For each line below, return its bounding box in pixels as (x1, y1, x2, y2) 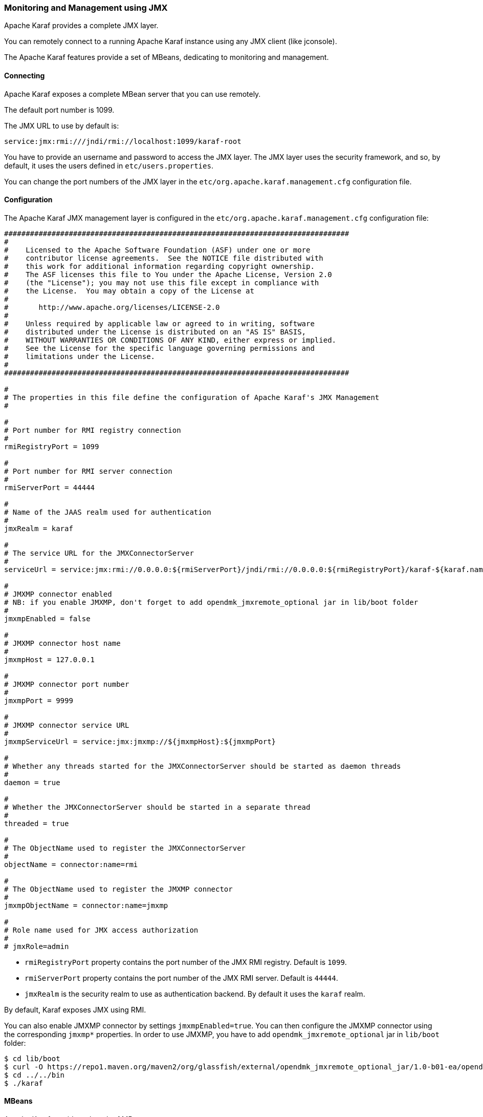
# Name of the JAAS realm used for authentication (4, 508, 211, 516)
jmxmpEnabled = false (4, 614, 91, 623)
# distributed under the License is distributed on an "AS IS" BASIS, (4, 327, 306, 336)
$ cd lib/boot (4, 1054, 60, 1063)
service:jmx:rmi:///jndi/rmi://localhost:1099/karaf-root (4, 137, 241, 145)
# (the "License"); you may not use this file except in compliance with (4, 278, 319, 287)
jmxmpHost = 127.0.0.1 (4, 655, 95, 664)
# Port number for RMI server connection (4, 467, 172, 475)
